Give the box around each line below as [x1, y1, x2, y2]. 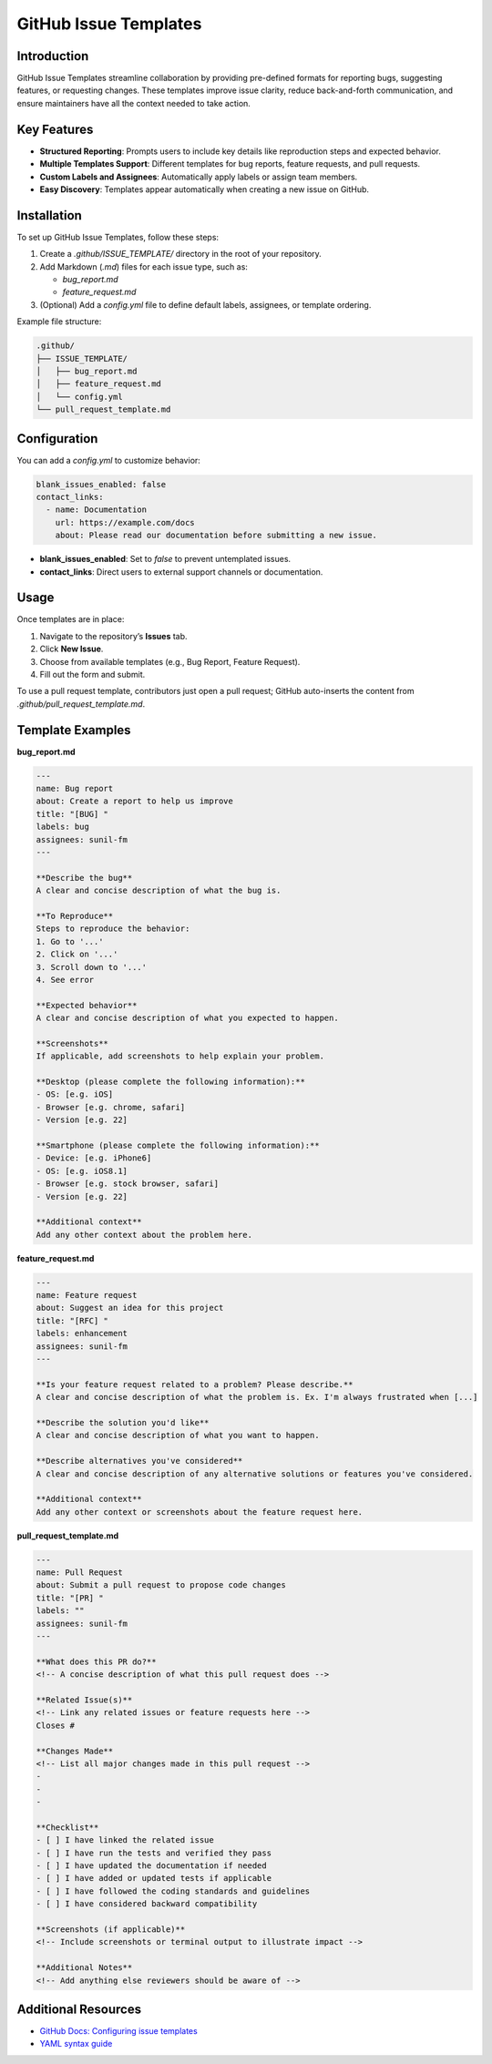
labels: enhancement [36, 1328, 128, 1339]
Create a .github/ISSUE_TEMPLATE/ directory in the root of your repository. [39, 249, 323, 260]
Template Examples [16, 722, 131, 738]
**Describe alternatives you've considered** [36, 1456, 243, 1466]
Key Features [16, 121, 94, 137]
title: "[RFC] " [36, 1315, 109, 1325]
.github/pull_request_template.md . [16, 698, 146, 710]
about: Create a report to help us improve [36, 796, 234, 806]
